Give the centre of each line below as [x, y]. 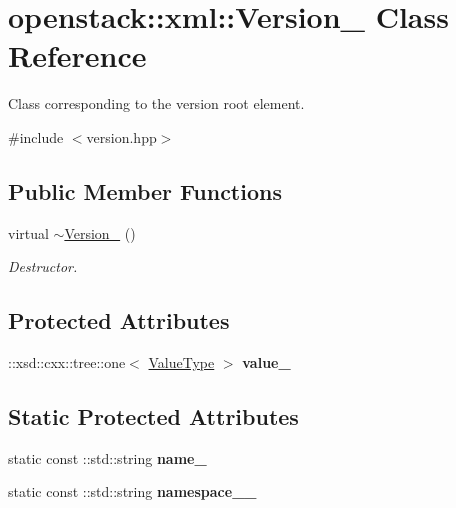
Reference [77, 55]
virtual [28, 232]
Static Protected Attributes [153, 416]
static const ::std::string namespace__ [132, 491]
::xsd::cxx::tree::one [67, 362]
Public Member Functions [145, 190]
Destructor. [43, 266]
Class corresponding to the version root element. [156, 103]
